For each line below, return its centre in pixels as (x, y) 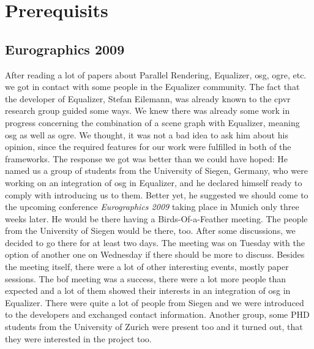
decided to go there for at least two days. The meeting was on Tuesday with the (155, 242)
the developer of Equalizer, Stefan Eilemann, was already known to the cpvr (148, 98)
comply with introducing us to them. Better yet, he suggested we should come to (157, 194)
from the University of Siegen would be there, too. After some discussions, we (150, 231)
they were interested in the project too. (78, 338)
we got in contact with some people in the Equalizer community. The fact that (152, 87)
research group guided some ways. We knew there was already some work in (148, 111)
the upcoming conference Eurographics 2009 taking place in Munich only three (152, 207)
